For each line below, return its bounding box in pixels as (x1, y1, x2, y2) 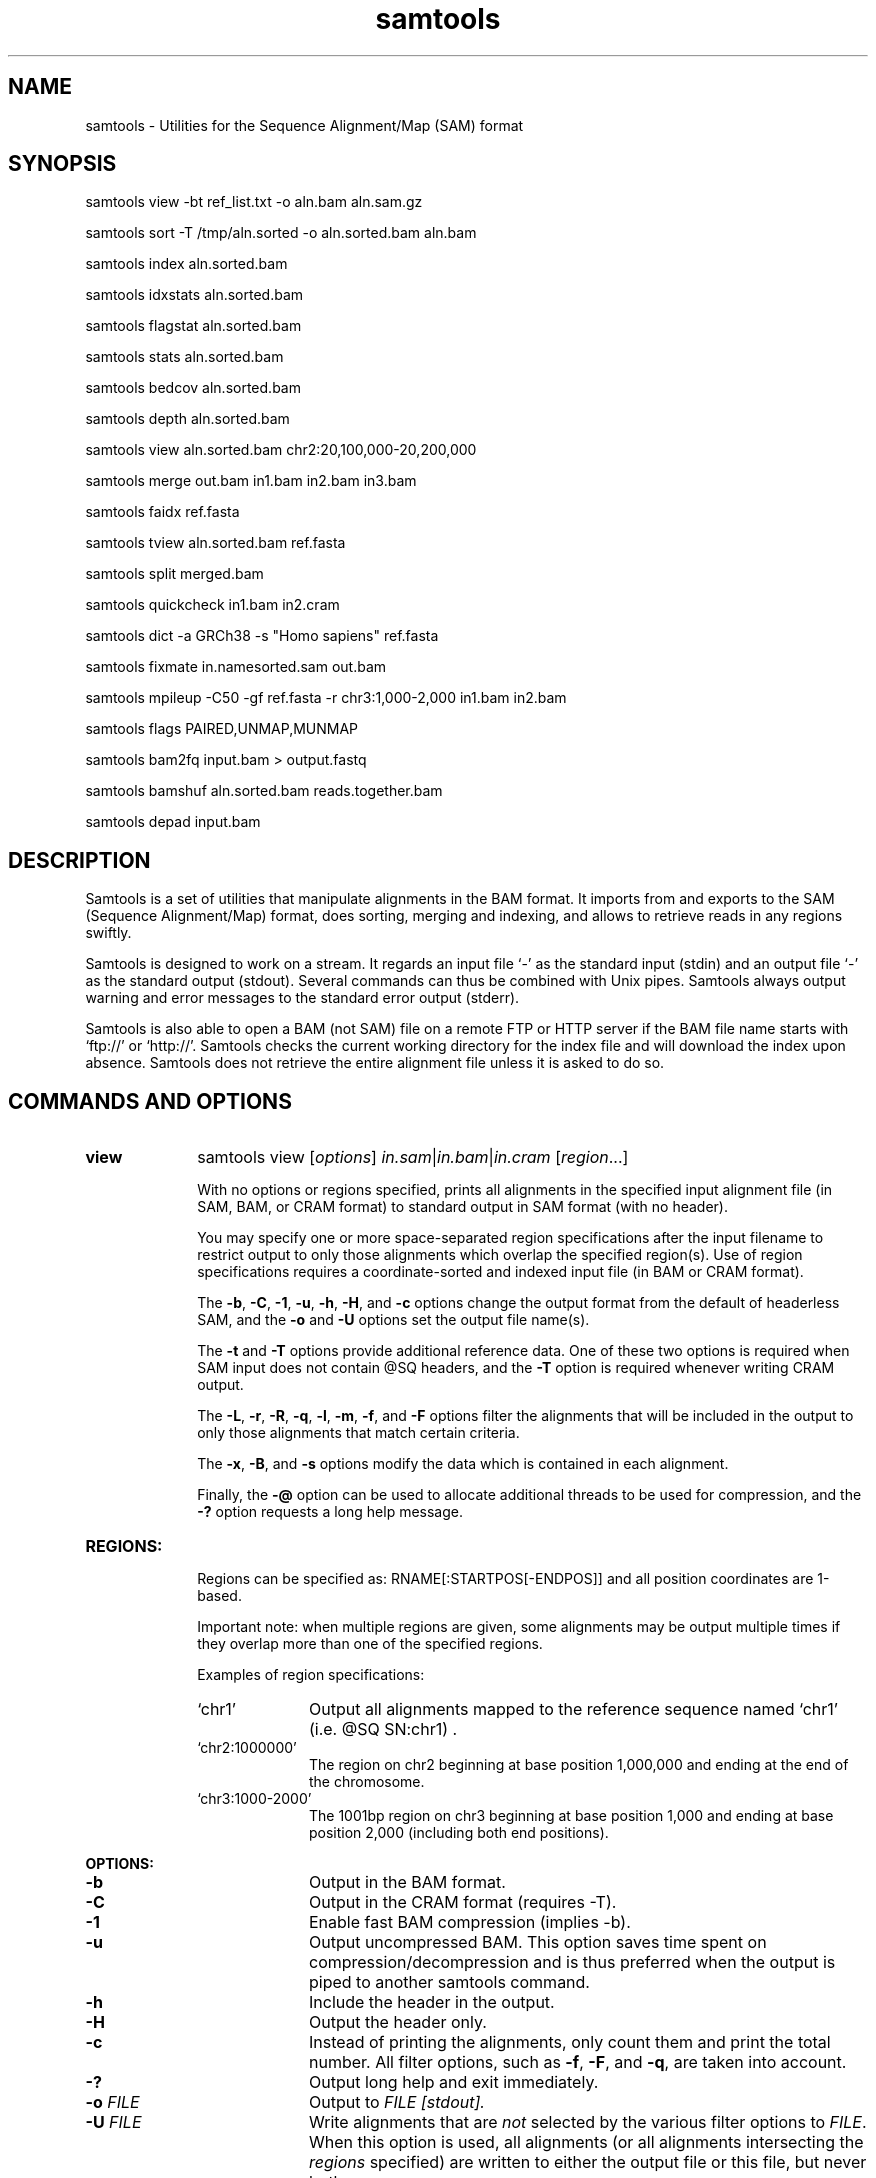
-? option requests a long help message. (197, 1503, 463, 1521)
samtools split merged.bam (85, 565, 264, 583)
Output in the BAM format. (308, 1872, 506, 1893)
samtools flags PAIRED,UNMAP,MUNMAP (85, 720, 359, 738)
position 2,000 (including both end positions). (309, 1824, 609, 1842)
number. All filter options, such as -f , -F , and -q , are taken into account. (308, 2052, 847, 2073)
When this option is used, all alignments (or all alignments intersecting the (308, 2132, 864, 2153)
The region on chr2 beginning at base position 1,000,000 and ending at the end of (309, 1756, 849, 1774)
